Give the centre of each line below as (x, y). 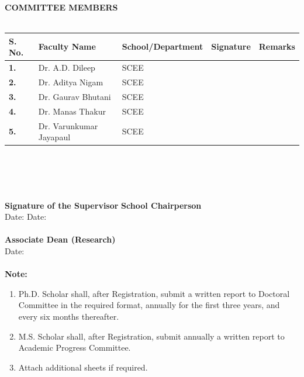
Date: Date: (26, 217)
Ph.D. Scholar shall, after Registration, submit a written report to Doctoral (154, 293)
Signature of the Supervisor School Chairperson (103, 205)
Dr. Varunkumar (68, 125)
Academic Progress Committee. (75, 347)
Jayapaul (54, 137)
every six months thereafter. (69, 316)
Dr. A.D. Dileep (67, 68)
